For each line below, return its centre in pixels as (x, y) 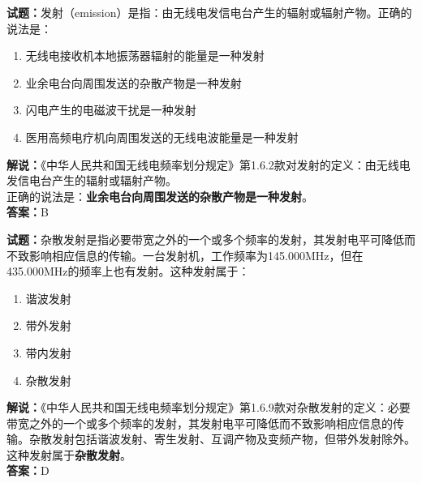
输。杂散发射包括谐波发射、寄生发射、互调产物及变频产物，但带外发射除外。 (211, 439)
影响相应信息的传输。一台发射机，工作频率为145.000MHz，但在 (196, 255)
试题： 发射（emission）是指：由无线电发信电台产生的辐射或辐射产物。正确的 (209, 12)
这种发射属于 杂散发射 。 (69, 454)
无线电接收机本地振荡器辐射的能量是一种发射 (145, 56)
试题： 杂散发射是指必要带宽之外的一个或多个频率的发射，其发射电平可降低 (205, 239)
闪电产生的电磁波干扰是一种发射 (111, 110)
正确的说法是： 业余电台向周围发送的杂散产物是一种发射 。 (160, 196)
